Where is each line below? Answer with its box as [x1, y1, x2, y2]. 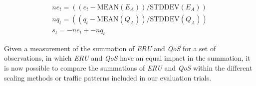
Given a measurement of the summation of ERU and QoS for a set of [4, 43, 216, 53]
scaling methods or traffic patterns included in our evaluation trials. [4, 72, 212, 83]
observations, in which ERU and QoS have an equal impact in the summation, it [4, 53, 251, 63]
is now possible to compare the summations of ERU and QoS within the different [4, 63, 253, 73]
